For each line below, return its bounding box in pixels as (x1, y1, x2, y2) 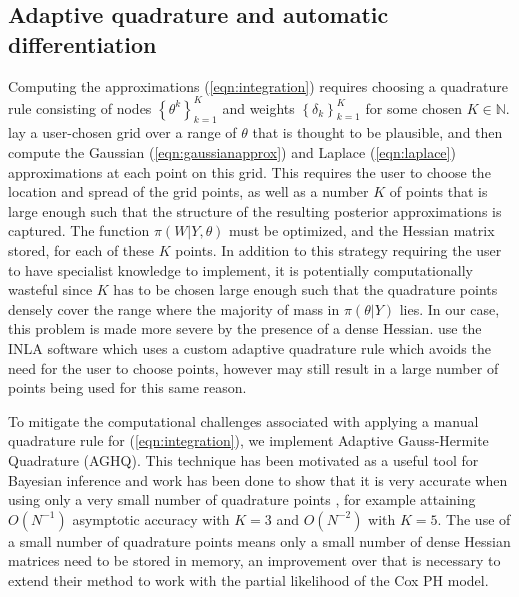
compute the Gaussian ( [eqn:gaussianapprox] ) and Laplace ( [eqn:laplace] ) (8, 142, 456, 163)
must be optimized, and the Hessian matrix (229, 220, 495, 241)
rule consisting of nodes (8, 97, 152, 118)
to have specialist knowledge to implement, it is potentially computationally (8, 259, 473, 280)
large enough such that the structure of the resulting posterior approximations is (8, 200, 502, 221)
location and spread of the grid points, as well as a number (8, 181, 369, 202)
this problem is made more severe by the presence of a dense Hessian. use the (8, 318, 482, 339)
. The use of (437, 508, 511, 529)
